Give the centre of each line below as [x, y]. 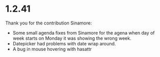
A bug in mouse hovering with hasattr [52, 49]
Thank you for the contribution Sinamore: [49, 23]
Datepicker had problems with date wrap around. [64, 43]
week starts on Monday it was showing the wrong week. [72, 38]
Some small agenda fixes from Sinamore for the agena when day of [84, 33]
